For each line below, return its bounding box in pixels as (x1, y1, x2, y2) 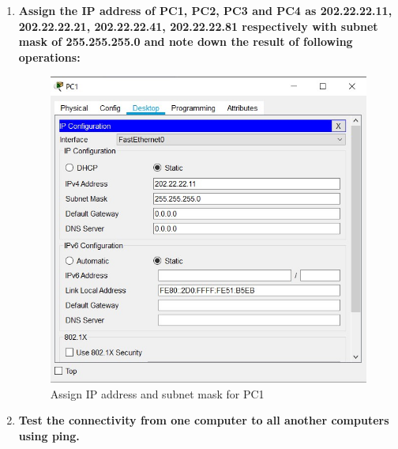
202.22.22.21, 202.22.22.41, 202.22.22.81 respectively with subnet (18, 17, 378, 34)
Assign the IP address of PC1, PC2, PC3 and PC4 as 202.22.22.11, (18, 2, 392, 18)
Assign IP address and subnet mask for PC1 (50, 385, 265, 402)
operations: (18, 48, 81, 65)
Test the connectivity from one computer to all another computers (18, 412, 389, 428)
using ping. (18, 427, 80, 443)
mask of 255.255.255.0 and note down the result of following (18, 33, 353, 50)
